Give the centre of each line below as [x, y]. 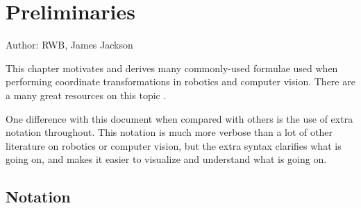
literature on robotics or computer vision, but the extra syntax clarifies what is [174, 145]
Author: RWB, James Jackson [69, 45]
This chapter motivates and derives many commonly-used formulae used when [172, 68]
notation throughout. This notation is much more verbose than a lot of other [169, 132]
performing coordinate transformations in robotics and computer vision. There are [180, 81]
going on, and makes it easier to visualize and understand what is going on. [166, 159]
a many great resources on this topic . [86, 95]
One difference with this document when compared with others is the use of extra [179, 118]
